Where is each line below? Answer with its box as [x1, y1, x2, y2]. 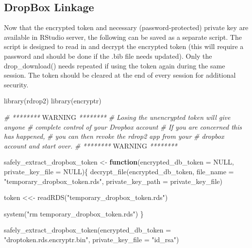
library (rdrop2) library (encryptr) [4, 96, 101, 106]
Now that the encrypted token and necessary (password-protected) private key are [4, 22, 249, 33]
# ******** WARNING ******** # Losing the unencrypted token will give [4, 112, 231, 122]
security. [4, 79, 29, 89]
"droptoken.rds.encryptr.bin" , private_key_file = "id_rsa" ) [4, 234, 179, 244]
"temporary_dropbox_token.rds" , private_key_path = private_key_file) [4, 176, 222, 186]
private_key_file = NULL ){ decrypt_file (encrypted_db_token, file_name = [4, 166, 234, 176]
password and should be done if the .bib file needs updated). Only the [4, 50, 212, 61]
